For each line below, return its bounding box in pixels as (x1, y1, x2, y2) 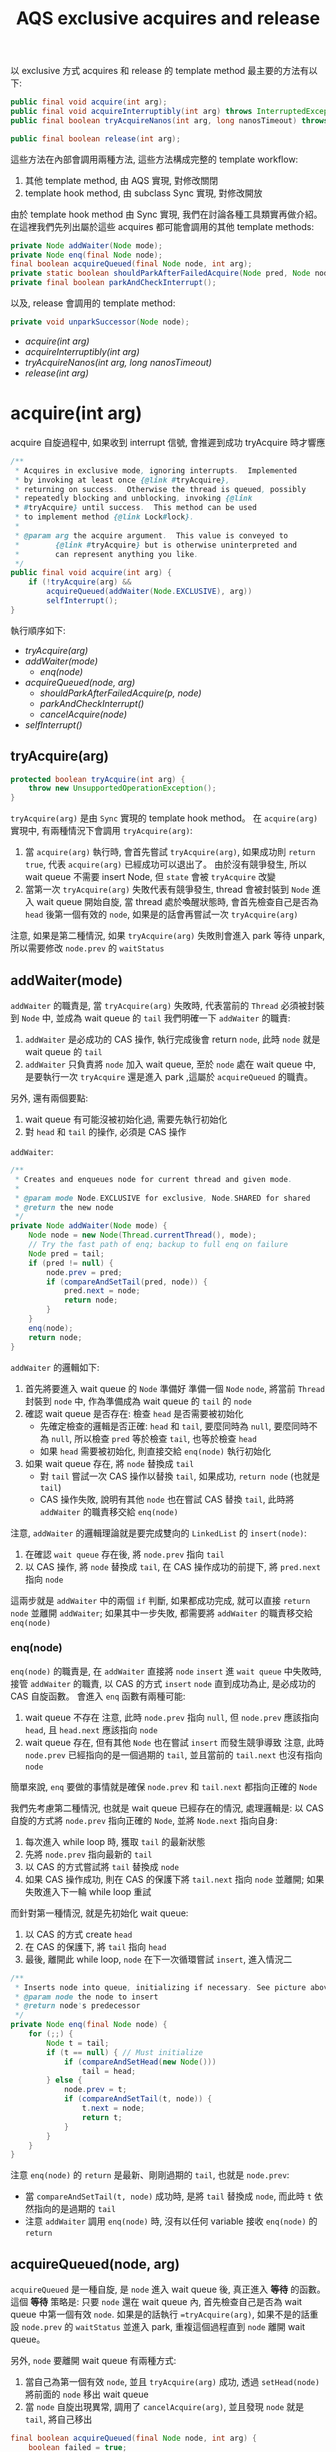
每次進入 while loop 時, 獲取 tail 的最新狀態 (24, 1835, 206, 1847)
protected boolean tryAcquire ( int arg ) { (10, 774, 186, 784)
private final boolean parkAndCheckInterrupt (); (10, 278, 217, 288)
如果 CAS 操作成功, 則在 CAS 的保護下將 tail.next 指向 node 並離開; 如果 (24, 1873, 325, 1885)
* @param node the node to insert (14, 1992, 159, 2002)
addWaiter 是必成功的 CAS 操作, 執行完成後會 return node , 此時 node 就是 (24, 1033, 321, 1045)
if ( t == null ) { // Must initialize (46, 2047, 203, 2057)
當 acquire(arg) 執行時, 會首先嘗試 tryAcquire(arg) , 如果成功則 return (24, 846, 316, 858)
